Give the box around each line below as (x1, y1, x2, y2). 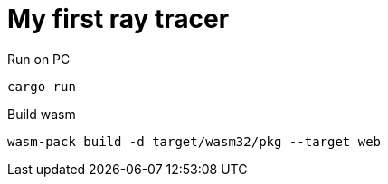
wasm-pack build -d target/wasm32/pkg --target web (7, 133, 382, 149)
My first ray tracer (7, 4, 230, 34)
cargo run (7, 78, 76, 94)
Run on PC (7, 51, 71, 67)
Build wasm (7, 106, 76, 122)
